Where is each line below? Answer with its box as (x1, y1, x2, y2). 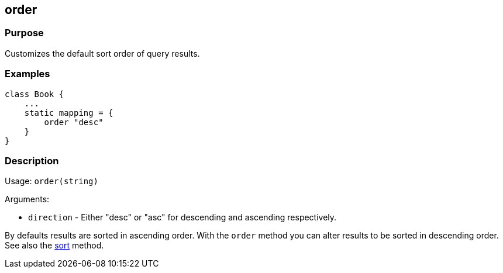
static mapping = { (24, 108, 113, 118)
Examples (5, 68, 50, 80)
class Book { (5, 89, 64, 99)
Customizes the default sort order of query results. (5, 48, 200, 58)
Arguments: (5, 194, 50, 205)
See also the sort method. (5, 240, 104, 251)
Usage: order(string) (5, 176, 98, 186)
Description (5, 154, 59, 167)
